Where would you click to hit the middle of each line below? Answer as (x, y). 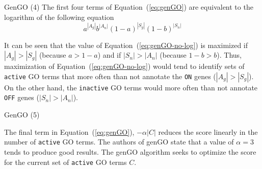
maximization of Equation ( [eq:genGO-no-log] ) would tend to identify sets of (124, 66)
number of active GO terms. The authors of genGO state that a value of (119, 142)
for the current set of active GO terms (65, 162)
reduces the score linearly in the (208, 131)
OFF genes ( (22, 97)
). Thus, (229, 55)
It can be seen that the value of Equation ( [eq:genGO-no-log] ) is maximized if (126, 45)
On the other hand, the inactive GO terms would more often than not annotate (131, 87)
